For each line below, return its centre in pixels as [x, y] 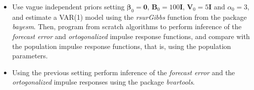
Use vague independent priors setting [68, 6]
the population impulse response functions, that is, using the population [122, 46]
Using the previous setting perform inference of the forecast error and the [124, 72]
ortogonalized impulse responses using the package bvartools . [103, 82]
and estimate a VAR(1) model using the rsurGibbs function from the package [129, 17]
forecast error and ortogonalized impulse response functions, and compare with [131, 36]
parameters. [30, 56]
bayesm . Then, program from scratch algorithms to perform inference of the [127, 26]
